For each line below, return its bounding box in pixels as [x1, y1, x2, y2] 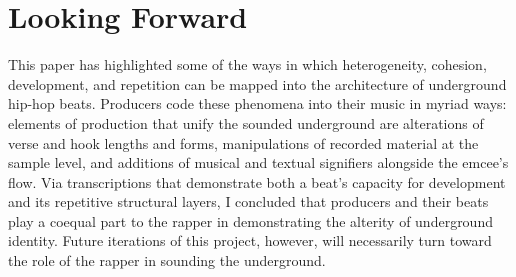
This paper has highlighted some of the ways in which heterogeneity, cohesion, [8, 54, 487, 75]
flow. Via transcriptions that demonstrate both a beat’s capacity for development [8, 171, 506, 192]
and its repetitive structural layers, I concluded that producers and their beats [8, 191, 489, 212]
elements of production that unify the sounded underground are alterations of [8, 112, 484, 133]
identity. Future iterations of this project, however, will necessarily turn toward [8, 230, 492, 251]
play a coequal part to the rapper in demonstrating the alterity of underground [8, 210, 493, 231]
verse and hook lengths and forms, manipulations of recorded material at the [8, 132, 479, 153]
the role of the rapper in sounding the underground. [8, 250, 326, 271]
